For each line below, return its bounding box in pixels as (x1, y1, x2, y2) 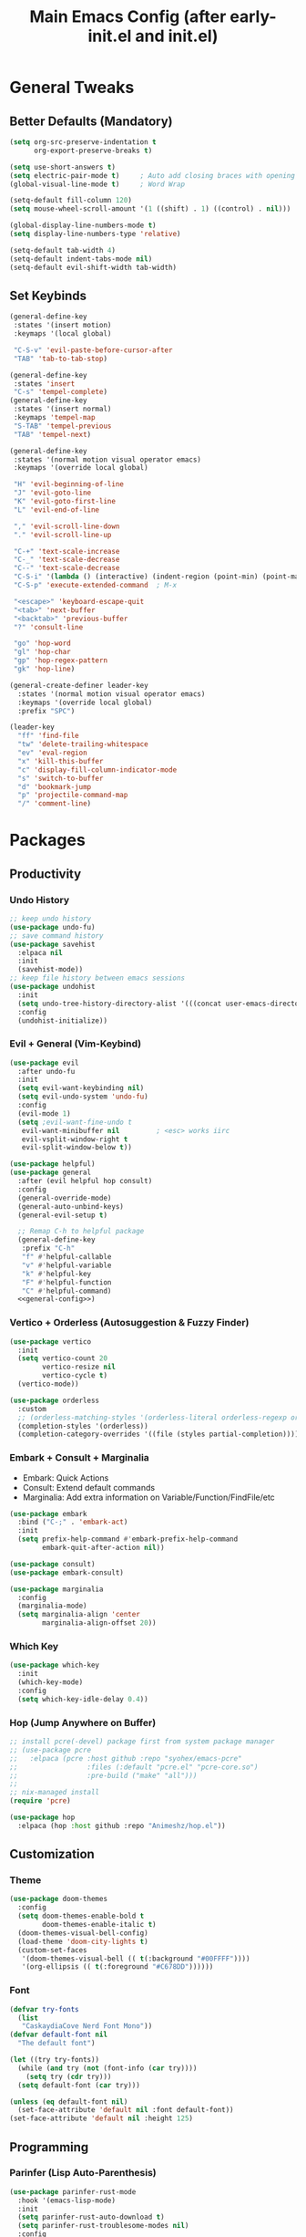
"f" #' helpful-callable (21, 1253, 112, 1262)
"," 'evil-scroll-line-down (13, 522, 120, 531)
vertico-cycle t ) (42, 1371, 107, 1380)
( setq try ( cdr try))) (25, 2072, 112, 2081)
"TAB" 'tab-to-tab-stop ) (13, 354, 107, 363)
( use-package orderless (9, 1396, 100, 1405)
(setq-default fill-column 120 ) (9, 196, 132, 205)
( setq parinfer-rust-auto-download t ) (17, 2212, 166, 2222)
